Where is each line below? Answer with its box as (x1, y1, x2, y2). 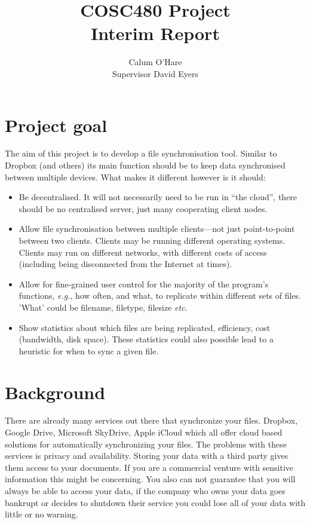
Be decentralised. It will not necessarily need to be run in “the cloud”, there (19, 191, 297, 203)
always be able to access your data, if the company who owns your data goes (5, 485, 286, 497)
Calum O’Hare (128, 56, 182, 68)
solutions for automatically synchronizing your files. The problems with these (5, 437, 287, 450)
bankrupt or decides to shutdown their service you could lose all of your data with (5, 496, 306, 508)
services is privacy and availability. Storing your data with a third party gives (5, 449, 288, 462)
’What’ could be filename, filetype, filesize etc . (19, 301, 188, 313)
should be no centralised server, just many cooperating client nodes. (19, 202, 268, 214)
